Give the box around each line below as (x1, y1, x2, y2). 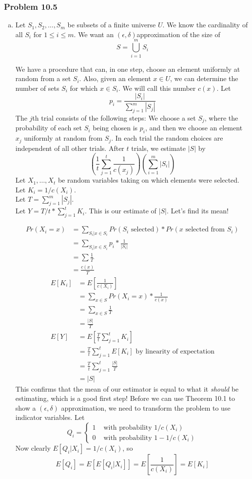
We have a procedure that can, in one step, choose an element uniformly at (15, 63, 240, 74)
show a (15, 402, 36, 413)
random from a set (15, 73, 71, 83)
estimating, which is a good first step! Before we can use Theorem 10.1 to (15, 393, 235, 403)
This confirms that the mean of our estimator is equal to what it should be (15, 383, 239, 394)
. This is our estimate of (84, 206, 156, 216)
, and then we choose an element (145, 123, 243, 133)
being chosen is (93, 123, 138, 133)
